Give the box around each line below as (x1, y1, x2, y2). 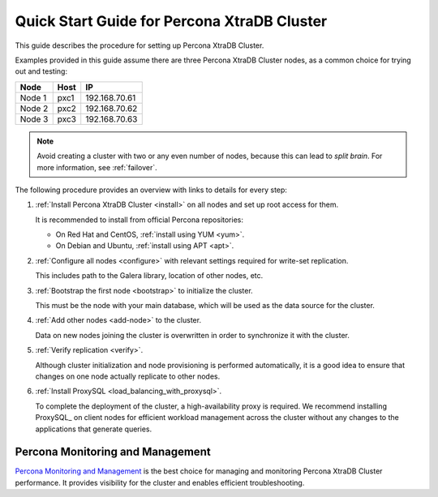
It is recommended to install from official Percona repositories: (35, 215, 243, 225)
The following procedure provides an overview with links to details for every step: (15, 185, 288, 195)
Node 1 (19, 92, 47, 103)
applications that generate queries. (35, 424, 152, 434)
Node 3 (19, 114, 49, 125)
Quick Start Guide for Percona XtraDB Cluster (15, 12, 328, 30)
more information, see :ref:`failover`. (36, 162, 157, 172)
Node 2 (19, 102, 49, 114)
